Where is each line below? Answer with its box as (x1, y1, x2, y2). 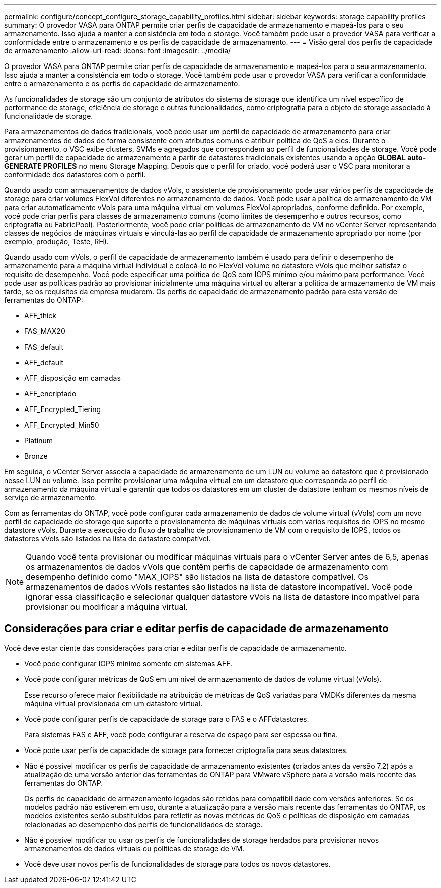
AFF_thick (24, 311, 57, 320)
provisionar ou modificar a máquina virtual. (26, 602, 188, 612)
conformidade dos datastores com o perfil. (4, 170, 146, 179)
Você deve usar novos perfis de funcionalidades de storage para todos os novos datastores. (24, 859, 331, 868)
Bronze (24, 452, 48, 460)
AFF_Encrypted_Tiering (24, 405, 101, 414)
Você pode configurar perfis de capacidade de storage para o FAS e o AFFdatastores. (24, 714, 309, 723)
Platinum (24, 436, 53, 445)
